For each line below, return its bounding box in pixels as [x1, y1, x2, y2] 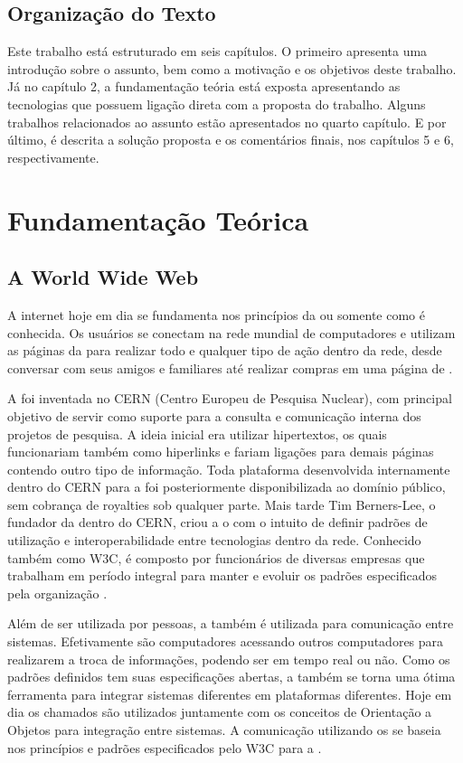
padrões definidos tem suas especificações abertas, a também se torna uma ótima [7, 667, 456, 686]
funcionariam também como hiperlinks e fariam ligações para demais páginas [7, 442, 434, 461]
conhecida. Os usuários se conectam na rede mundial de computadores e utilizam [7, 323, 456, 342]
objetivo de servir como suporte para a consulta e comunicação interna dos [7, 406, 421, 425]
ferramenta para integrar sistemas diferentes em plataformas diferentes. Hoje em [7, 684, 452, 703]
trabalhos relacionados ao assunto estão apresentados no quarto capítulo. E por [7, 112, 447, 131]
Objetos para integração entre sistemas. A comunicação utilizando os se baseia [7, 721, 441, 739]
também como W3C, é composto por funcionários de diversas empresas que [7, 548, 425, 567]
